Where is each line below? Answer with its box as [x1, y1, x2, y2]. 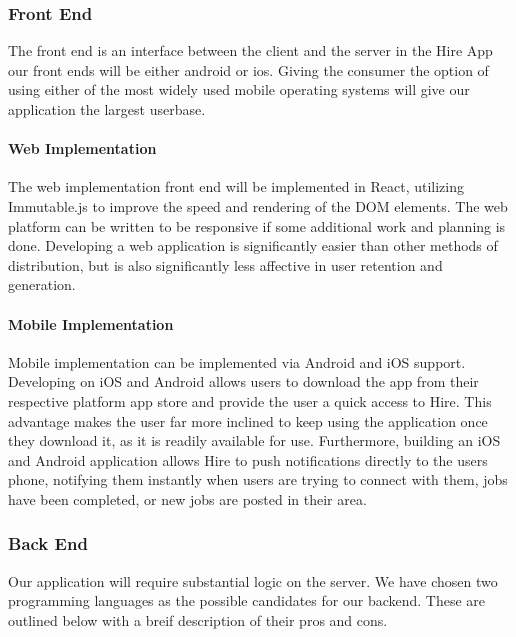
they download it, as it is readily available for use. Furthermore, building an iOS [8, 430, 501, 451]
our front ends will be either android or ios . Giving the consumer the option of [8, 59, 489, 80]
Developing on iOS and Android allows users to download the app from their [8, 371, 479, 392]
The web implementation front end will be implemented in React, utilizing [8, 176, 465, 197]
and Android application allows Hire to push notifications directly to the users [8, 449, 488, 470]
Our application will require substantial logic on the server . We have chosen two [8, 570, 498, 591]
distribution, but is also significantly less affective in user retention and [8, 254, 443, 275]
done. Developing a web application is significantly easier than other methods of [8, 235, 498, 256]
